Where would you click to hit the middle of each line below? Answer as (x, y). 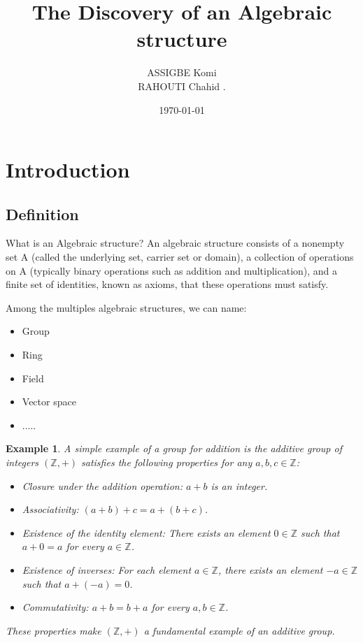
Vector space (49, 402)
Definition (42, 214)
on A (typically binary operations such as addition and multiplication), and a (172, 270)
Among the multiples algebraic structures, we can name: (126, 307)
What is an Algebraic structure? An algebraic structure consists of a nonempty (175, 243)
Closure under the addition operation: (102, 485)
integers (22, 462)
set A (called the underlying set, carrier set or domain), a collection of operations (180, 257)
